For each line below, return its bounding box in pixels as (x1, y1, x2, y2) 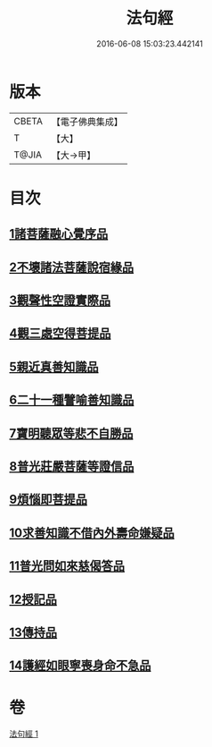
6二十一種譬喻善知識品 (9, 393, 135, 408)
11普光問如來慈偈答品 (9, 558, 126, 573)
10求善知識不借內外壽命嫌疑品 (9, 525, 175, 540)
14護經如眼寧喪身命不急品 (9, 658, 151, 674)
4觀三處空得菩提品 (9, 326, 111, 341)
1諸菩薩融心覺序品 (9, 226, 109, 242)
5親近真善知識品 (9, 359, 100, 374)
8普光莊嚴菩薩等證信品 (9, 459, 135, 474)
